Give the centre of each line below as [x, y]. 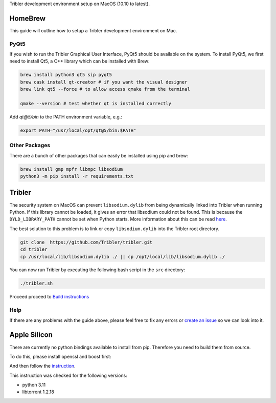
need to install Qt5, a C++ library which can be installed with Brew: [80, 61]
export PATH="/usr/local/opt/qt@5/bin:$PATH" [78, 130]
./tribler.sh [37, 284]
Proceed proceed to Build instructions [49, 297]
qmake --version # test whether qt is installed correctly [96, 103]
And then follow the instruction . [42, 366]
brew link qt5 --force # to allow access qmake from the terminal [105, 89]
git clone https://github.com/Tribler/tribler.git [86, 242]
